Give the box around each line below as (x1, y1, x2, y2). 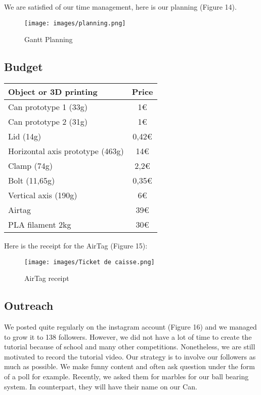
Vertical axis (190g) (8, 189, 77, 201)
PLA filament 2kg (8, 219, 71, 231)
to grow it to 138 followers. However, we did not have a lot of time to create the (4, 331, 252, 342)
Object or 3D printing (8, 86, 98, 98)
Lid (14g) (8, 130, 41, 142)
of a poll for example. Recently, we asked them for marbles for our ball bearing (4, 371, 249, 382)
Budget (4, 59, 43, 75)
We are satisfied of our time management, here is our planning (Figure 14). (4, 2, 237, 12)
